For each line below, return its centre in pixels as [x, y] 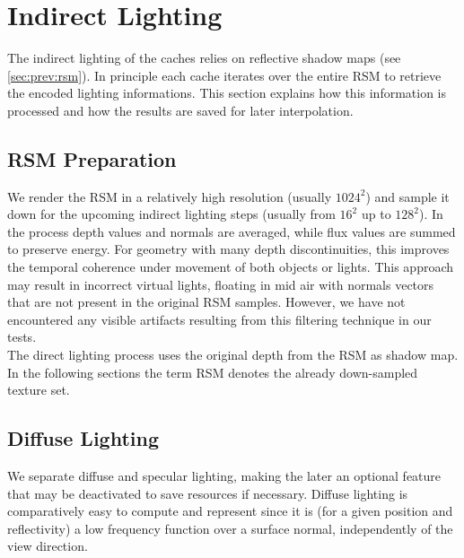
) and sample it [407, 196]
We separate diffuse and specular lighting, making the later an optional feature [224, 476]
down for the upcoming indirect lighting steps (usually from [171, 214]
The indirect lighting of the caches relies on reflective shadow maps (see [204, 58]
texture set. [39, 390]
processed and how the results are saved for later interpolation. [180, 110]
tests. [22, 337]
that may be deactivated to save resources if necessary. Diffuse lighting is [208, 493]
